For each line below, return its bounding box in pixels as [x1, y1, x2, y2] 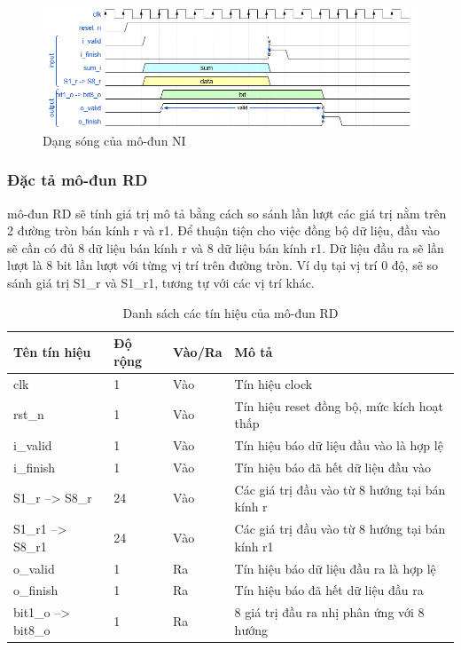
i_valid [13, 435, 52, 454]
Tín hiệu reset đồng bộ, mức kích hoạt [234, 396, 443, 415]
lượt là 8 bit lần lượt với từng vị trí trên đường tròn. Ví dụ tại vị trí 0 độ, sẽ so [7, 256, 439, 274]
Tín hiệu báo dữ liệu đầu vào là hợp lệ [234, 435, 443, 454]
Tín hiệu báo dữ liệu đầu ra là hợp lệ [234, 559, 436, 577]
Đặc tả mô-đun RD [7, 169, 148, 191]
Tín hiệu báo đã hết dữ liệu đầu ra [234, 581, 424, 599]
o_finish [13, 581, 59, 599]
